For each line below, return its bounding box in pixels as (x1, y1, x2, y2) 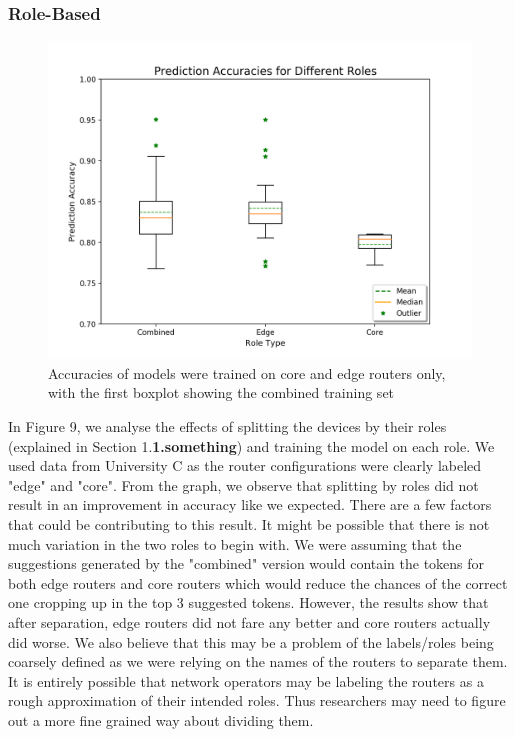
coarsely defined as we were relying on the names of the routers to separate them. (8, 651, 508, 672)
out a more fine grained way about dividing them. (8, 709, 314, 730)
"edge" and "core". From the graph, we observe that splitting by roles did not (8, 474, 479, 495)
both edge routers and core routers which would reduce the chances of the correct (8, 572, 508, 593)
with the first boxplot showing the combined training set (48, 382, 395, 403)
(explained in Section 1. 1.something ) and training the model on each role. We (8, 435, 495, 456)
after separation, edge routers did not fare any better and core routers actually (8, 611, 491, 632)
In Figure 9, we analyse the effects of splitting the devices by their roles (8, 416, 447, 436)
